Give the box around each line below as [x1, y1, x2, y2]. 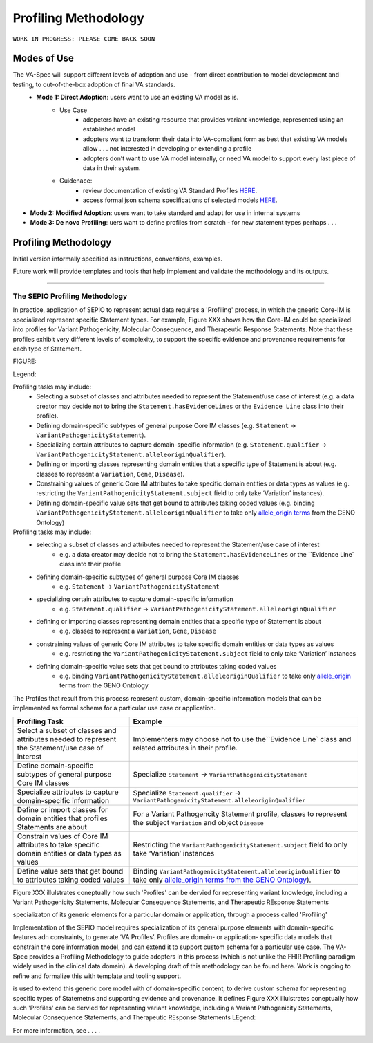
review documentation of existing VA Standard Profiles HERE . [83, 186, 258, 194]
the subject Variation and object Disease [133, 818, 264, 827]
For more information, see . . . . [12, 1026, 100, 1034]
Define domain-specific [17, 761, 94, 770]
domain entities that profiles [17, 813, 108, 823]
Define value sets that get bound [17, 866, 124, 876]
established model [83, 125, 135, 133]
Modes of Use [12, 53, 74, 64]
